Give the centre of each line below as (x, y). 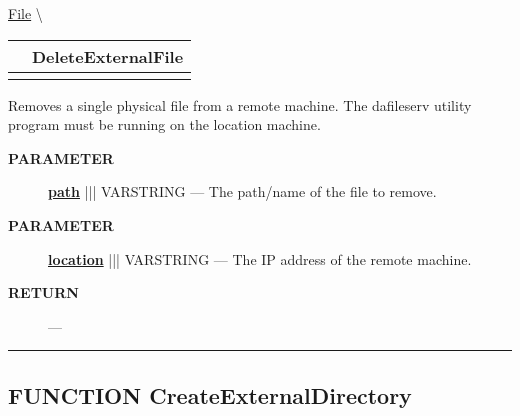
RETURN (43, 292)
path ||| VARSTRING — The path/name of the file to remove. (242, 191)
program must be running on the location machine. (164, 124)
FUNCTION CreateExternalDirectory (210, 394)
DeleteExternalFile (108, 56)
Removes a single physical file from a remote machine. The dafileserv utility (240, 104)
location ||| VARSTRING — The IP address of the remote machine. (260, 258)
